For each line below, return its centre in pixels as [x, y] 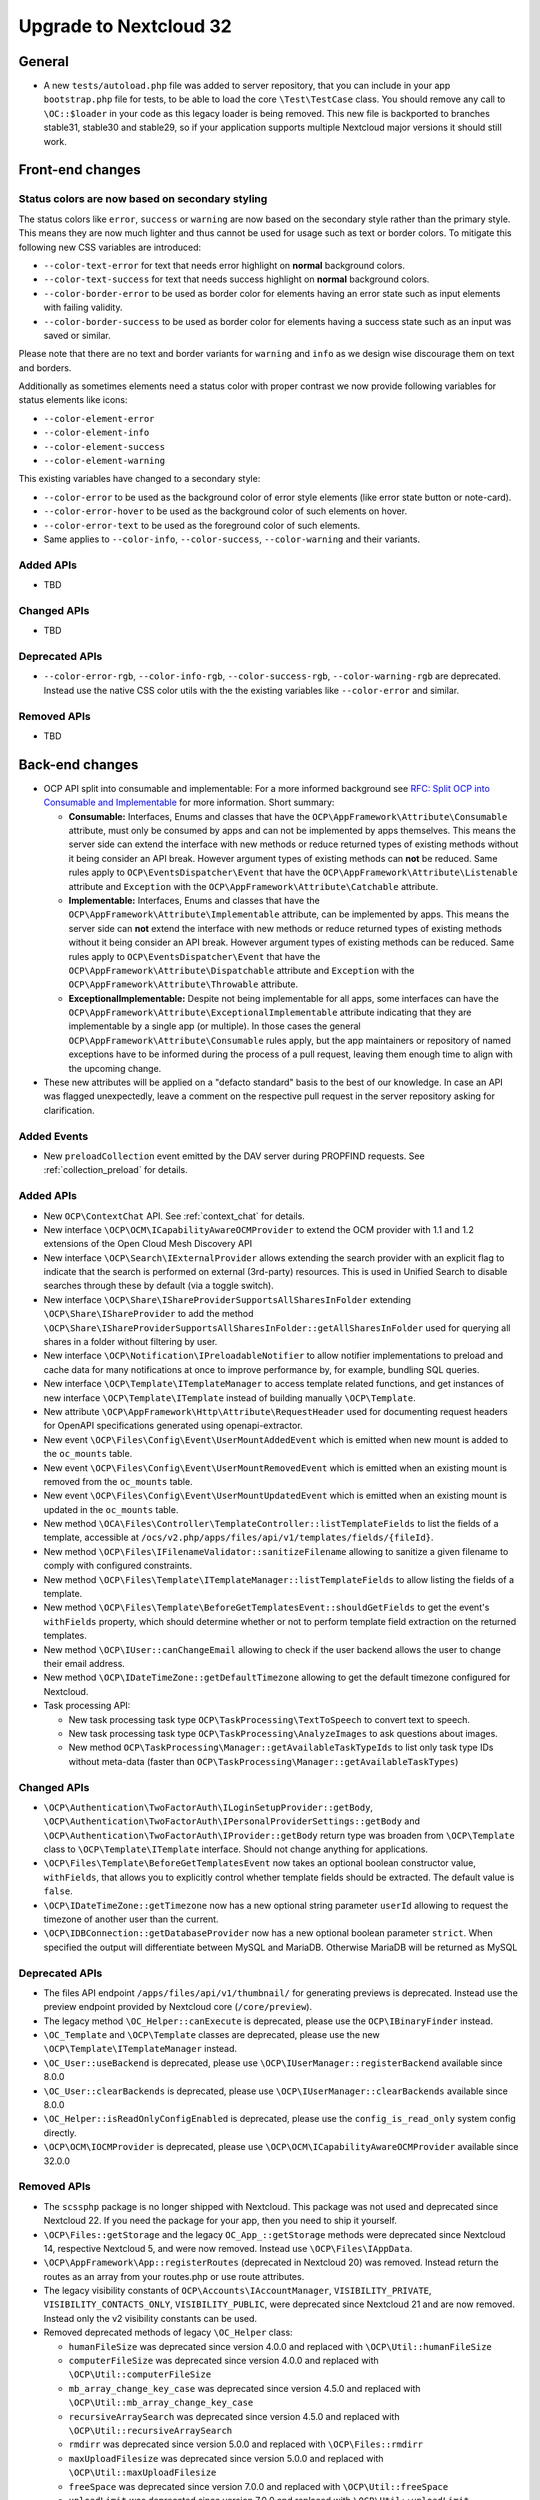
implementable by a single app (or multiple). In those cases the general [214, 1026]
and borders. [45, 367]
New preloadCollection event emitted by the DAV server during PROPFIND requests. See [234, 1156]
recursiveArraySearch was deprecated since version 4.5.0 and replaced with [234, 2416]
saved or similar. [77, 335]
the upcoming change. [115, 1068]
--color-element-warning [104, 461]
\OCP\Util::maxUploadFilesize [142, 2473]
